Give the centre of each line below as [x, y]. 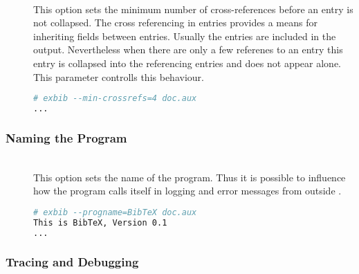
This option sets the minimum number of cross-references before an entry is [193, 9]
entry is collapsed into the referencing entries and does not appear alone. [187, 63]
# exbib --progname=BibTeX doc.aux [115, 212]
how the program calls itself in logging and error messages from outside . [187, 191]
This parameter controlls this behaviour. [119, 76]
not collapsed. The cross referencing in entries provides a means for [175, 22]
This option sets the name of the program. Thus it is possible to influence [190, 177]
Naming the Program [66, 137]
